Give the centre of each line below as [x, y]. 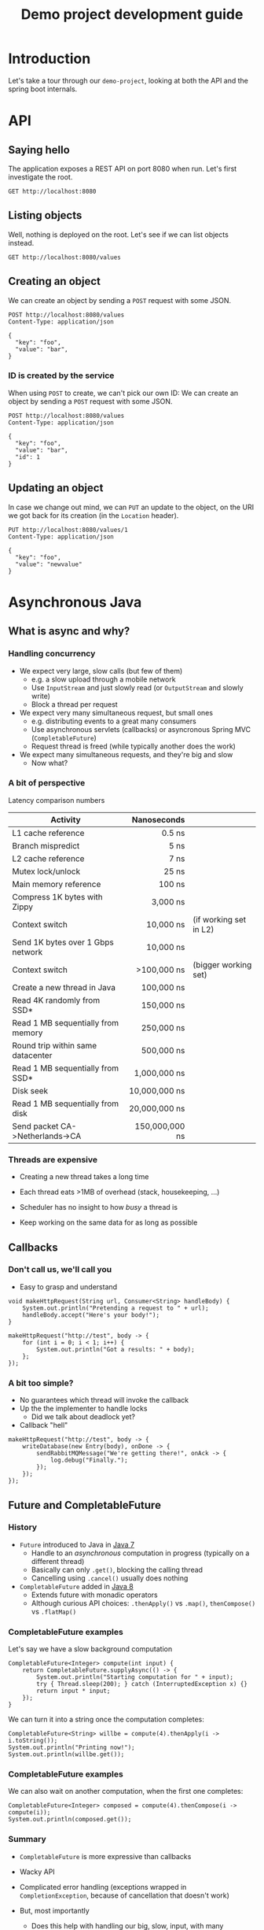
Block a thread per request [74, 704]
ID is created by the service [61, 375]
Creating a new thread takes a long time [84, 1177]
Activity [66, 819]
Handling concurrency [52, 653]
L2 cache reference [48, 858]
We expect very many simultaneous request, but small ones [116, 712]
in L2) [203, 929]
